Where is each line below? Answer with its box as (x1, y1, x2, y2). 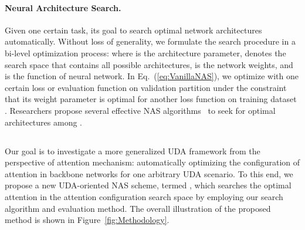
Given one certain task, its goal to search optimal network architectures (5, 23, 262, 36)
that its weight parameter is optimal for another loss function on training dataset (5, 93, 297, 105)
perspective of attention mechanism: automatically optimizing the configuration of (5, 156, 300, 168)
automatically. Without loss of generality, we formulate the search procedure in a (5, 35, 296, 48)
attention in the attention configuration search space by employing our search (5, 190, 283, 202)
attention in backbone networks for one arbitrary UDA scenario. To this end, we (5, 167, 293, 180)
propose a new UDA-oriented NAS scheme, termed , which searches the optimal (5, 179, 292, 191)
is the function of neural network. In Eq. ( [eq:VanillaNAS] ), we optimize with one (5, 70, 299, 82)
